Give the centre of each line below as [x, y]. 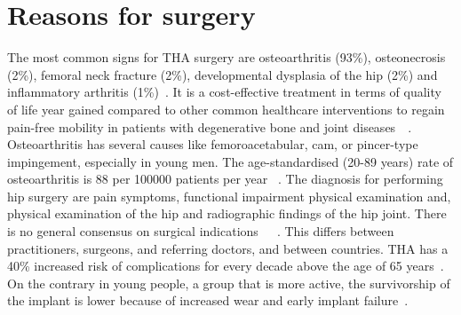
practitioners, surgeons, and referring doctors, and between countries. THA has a [228, 248]
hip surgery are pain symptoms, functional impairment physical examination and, [229, 196]
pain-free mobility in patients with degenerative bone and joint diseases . [210, 126]
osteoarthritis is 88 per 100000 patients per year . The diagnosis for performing [225, 179]
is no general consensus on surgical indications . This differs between [201, 231]
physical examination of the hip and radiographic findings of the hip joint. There [227, 213]
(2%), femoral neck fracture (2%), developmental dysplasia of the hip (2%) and [223, 74]
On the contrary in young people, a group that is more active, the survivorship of [229, 283]
